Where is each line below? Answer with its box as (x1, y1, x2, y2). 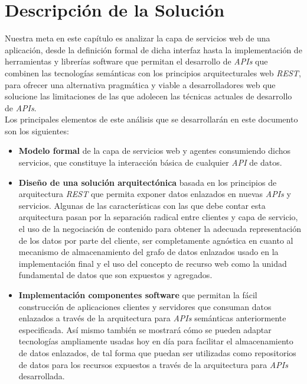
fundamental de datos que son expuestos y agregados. (18, 269, 213, 281)
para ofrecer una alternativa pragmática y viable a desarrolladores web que (5, 78, 276, 91)
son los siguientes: (5, 124, 69, 137)
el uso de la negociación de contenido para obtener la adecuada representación (18, 222, 302, 235)
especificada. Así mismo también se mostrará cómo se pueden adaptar (18, 323, 272, 335)
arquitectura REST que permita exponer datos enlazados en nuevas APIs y (18, 188, 291, 200)
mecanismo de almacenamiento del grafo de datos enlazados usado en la (18, 246, 279, 258)
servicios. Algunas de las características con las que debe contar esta (18, 199, 266, 211)
